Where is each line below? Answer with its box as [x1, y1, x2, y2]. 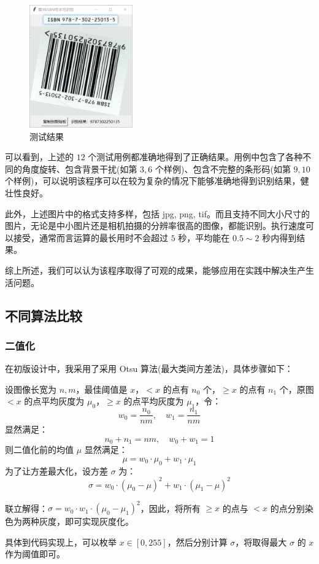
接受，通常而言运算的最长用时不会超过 [13, 231, 168, 244]
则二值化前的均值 [5, 443, 74, 456]
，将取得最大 [235, 535, 287, 548]
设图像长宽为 [5, 382, 56, 395]
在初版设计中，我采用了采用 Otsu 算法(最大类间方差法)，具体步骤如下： [5, 362, 293, 375]
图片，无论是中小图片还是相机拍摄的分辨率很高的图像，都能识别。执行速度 [5, 219, 306, 232]
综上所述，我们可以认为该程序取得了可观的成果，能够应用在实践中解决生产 [5, 263, 306, 276]
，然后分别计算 [167, 535, 228, 548]
